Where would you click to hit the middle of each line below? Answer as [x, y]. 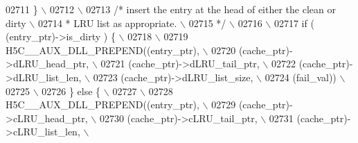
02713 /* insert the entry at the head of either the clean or [211, 9]
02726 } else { [71, 91]
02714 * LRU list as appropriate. [107, 23]
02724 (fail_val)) [301, 77]
